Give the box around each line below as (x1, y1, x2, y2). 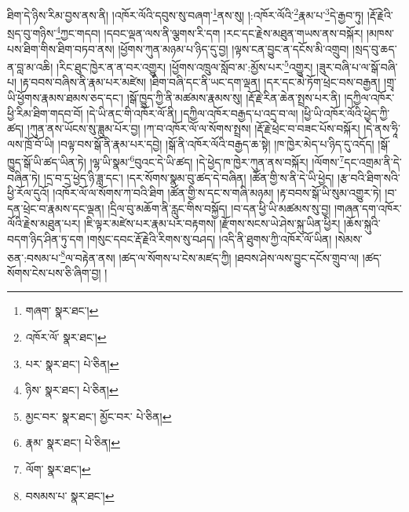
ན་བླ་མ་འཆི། (7, 58, 53, 75)
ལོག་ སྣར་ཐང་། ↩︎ (25, 460, 91, 477)
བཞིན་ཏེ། (7, 169, 41, 185)
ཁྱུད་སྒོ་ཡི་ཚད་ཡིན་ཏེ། (7, 153, 86, 170)
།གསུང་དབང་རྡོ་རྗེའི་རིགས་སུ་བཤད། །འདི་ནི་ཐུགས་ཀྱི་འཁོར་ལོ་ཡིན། (87, 230, 332, 247)
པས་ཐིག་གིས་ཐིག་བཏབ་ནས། (7, 40, 115, 57)
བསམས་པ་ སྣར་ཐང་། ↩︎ (25, 487, 115, 503)
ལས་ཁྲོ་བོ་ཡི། (7, 135, 55, 152)
